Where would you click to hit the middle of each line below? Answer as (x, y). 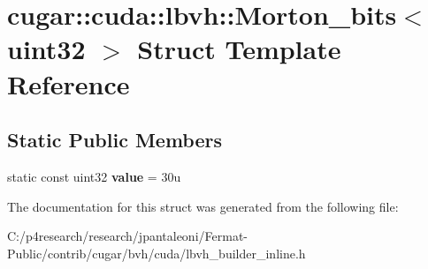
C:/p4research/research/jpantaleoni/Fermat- (127, 236)
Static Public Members (115, 140)
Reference (69, 83)
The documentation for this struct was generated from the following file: (203, 206)
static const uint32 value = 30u (94, 176)
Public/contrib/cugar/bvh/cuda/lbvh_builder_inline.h (157, 253)
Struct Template (239, 49)
